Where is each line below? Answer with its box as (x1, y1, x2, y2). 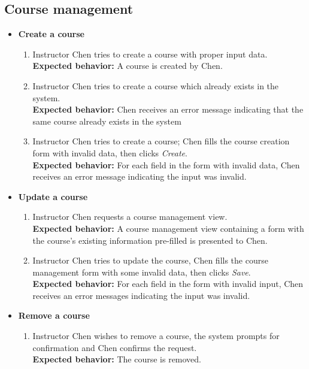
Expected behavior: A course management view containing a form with (32, 222, 304, 234)
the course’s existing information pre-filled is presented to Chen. (32, 234, 268, 246)
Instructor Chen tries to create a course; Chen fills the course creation (32, 135, 290, 147)
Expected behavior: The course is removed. (32, 353, 202, 365)
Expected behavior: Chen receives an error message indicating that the (32, 103, 304, 116)
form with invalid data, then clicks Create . (32, 146, 187, 159)
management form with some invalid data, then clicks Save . (32, 265, 251, 278)
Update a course (18, 190, 88, 202)
